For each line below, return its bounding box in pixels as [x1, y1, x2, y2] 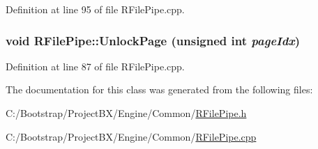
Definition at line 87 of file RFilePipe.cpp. [6, 58, 185, 73]
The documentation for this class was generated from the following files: [6, 82, 313, 97]
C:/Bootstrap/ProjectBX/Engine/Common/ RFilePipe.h [6, 106, 247, 120]
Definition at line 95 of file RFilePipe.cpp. [6, 2, 185, 16]
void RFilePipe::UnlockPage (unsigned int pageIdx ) [6, 31, 300, 49]
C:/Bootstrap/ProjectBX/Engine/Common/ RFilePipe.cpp [6, 129, 257, 143]
